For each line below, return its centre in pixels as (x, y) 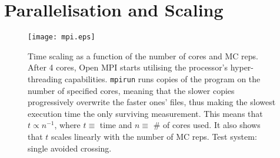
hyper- (242, 67)
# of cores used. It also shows (207, 125)
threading (45, 78)
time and (116, 125)
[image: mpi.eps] (61, 37)
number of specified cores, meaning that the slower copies (131, 90)
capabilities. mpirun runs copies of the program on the (163, 78)
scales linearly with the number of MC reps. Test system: (154, 136)
